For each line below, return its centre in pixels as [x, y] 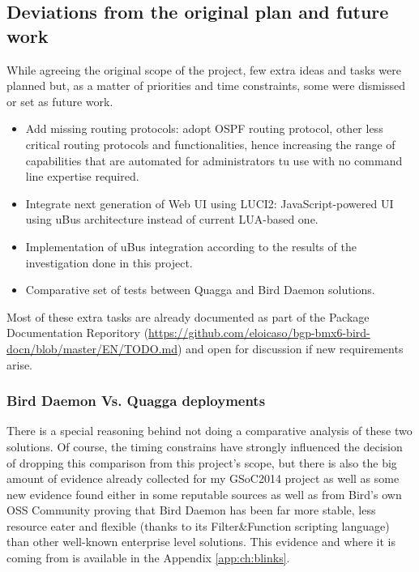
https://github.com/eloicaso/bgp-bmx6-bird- [259, 333]
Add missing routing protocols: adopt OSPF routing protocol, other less [204, 128]
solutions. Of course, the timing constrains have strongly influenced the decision [205, 446]
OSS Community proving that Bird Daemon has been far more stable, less [191, 510]
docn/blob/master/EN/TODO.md [92, 348]
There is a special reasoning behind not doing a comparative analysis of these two [209, 431]
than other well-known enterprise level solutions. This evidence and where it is [201, 542]
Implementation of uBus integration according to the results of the [191, 246]
